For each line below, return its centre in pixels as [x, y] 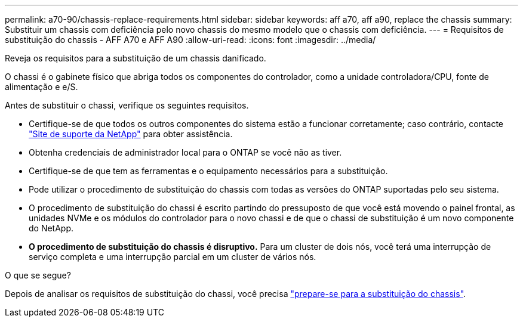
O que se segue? [38, 275]
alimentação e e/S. [41, 87]
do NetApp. [51, 228]
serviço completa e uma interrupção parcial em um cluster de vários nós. [173, 257]
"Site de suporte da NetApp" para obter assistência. [131, 134]
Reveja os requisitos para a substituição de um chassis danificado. [136, 58]
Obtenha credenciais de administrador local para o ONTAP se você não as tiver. [185, 152]
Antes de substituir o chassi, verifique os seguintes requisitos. [127, 105]
